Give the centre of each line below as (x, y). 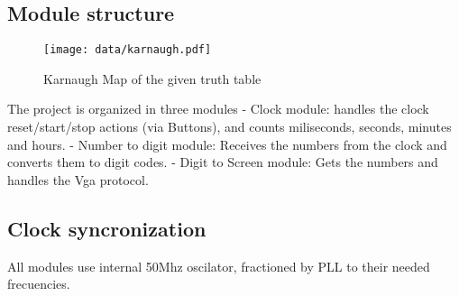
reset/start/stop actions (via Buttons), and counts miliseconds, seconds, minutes (229, 127)
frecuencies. (39, 284)
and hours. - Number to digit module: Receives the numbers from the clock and (227, 144)
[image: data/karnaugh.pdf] (128, 50)
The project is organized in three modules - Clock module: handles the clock (218, 109)
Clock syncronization (107, 228)
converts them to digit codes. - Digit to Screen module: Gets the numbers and (223, 162)
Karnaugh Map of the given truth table (152, 78)
